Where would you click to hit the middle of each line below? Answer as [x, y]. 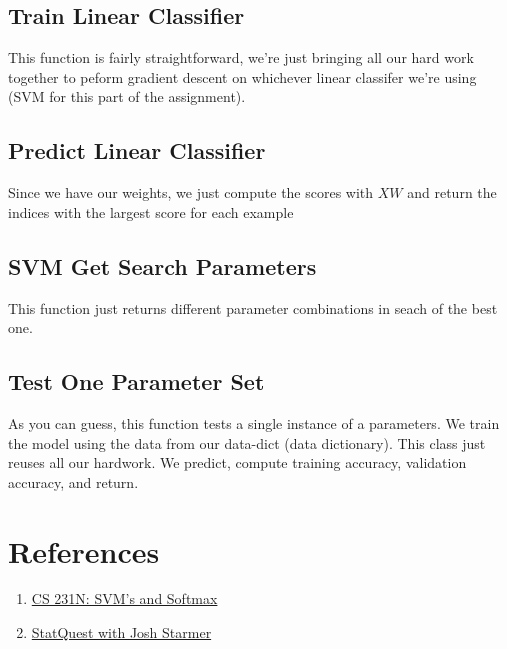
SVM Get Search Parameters [162, 265]
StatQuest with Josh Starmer [121, 632]
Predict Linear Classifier [137, 150]
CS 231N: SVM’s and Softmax [124, 598]
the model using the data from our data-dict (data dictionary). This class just [247, 442]
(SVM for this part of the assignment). [127, 96]
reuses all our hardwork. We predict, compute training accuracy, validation [237, 462]
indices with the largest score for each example [151, 211]
